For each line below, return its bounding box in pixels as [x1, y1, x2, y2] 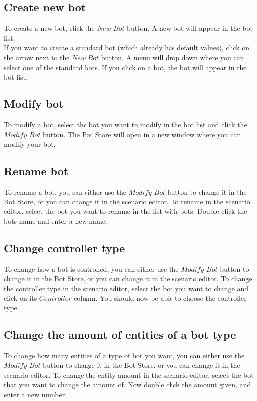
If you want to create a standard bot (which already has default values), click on [4, 42, 250, 53]
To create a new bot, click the [4, 23, 95, 33]
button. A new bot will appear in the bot [127, 23, 253, 33]
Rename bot [4, 163, 69, 179]
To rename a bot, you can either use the [4, 186, 126, 197]
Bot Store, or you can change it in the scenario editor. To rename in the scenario [4, 196, 250, 206]
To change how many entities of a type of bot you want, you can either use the [4, 350, 245, 360]
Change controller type [4, 240, 125, 255]
